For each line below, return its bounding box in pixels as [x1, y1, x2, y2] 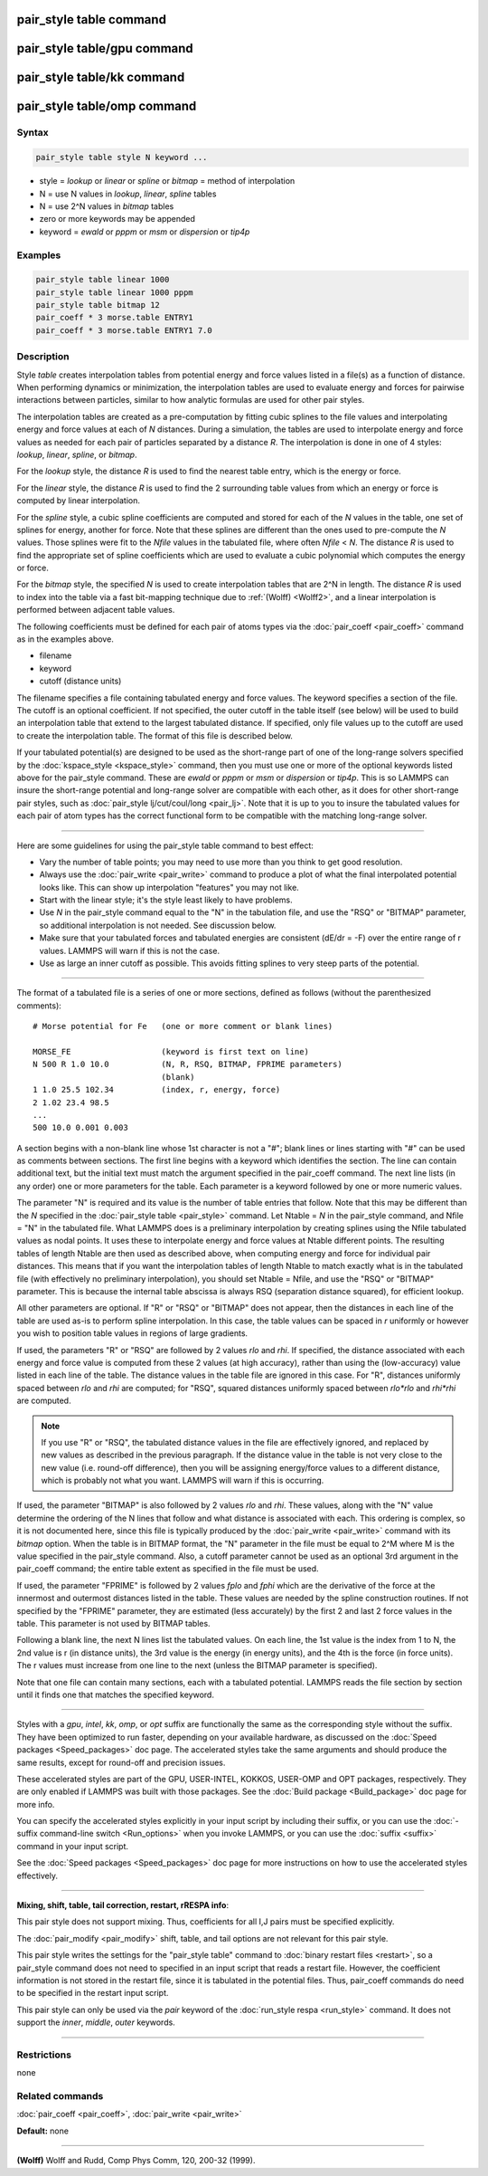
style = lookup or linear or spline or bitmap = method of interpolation [39, 176, 296, 186]
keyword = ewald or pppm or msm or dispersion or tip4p [39, 226, 250, 237]
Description [16, 350, 70, 363]
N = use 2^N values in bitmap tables [39, 200, 174, 212]
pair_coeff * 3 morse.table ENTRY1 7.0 [35, 325, 212, 335]
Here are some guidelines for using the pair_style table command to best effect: [16, 840, 314, 851]
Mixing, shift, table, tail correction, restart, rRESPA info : [16, 1900, 230, 1911]
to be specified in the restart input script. [16, 1988, 169, 1999]
